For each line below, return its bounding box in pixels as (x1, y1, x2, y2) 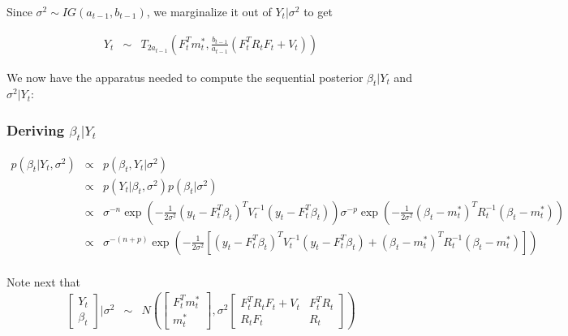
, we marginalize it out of (146, 3, 272, 19)
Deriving (6, 119, 65, 140)
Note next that (6, 273, 80, 290)
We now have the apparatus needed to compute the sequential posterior (6, 68, 364, 85)
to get (303, 3, 333, 19)
